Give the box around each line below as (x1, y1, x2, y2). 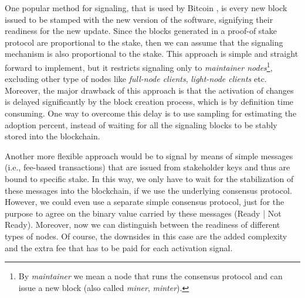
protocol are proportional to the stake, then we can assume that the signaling (5, 36, 283, 48)
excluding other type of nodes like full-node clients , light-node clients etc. (5, 73, 267, 85)
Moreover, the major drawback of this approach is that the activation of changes (5, 84, 294, 96)
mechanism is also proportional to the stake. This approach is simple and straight (5, 47, 299, 60)
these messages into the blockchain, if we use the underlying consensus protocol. (5, 184, 292, 196)
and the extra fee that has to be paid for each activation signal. (5, 241, 233, 254)
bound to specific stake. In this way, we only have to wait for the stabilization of (5, 172, 294, 184)
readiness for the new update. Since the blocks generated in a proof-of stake (5, 25, 277, 37)
